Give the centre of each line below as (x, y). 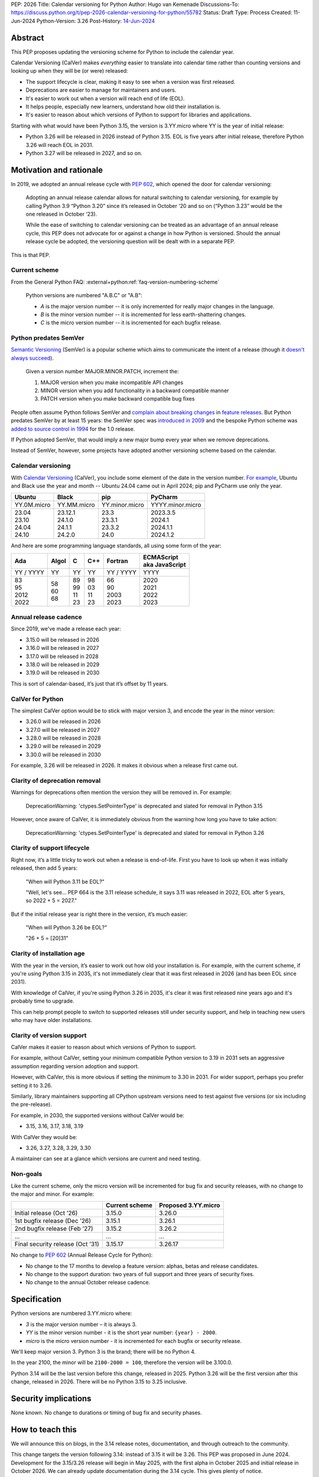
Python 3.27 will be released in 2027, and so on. (84, 153)
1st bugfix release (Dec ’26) (53, 1221)
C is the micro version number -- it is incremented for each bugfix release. (131, 323)
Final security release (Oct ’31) (57, 1244)
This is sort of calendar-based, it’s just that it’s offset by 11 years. (89, 684)
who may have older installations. (52, 1020)
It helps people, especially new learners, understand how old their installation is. (123, 107)
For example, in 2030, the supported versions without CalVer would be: (97, 1115)
